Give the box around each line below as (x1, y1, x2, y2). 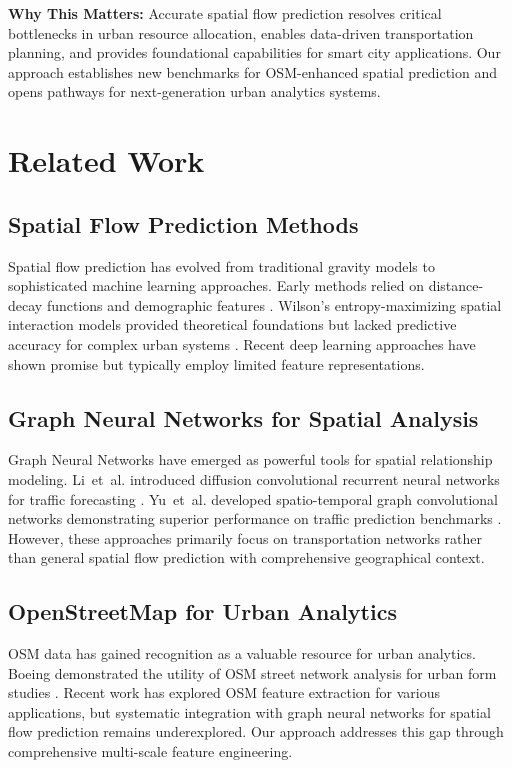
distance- (428, 275, 484, 296)
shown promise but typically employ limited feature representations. (8, 353, 425, 374)
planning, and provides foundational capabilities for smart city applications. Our (8, 42, 501, 63)
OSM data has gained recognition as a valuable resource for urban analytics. (8, 643, 476, 664)
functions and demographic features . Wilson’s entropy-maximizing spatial (46, 294, 502, 315)
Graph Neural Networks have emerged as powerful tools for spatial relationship (8, 449, 493, 470)
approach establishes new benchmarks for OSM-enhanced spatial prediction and (8, 61, 498, 82)
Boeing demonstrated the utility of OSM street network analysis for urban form (8, 662, 497, 683)
